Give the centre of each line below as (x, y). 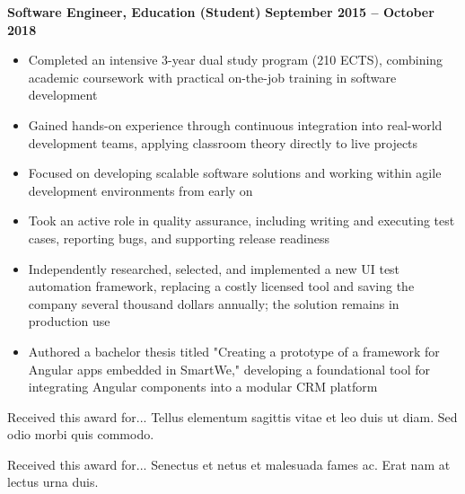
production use (69, 321)
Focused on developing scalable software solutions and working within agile (235, 173)
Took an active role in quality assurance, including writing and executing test (241, 221)
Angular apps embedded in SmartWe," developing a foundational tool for (229, 369)
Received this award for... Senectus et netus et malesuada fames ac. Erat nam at (229, 464)
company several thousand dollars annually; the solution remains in (214, 303)
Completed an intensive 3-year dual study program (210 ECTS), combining (236, 60)
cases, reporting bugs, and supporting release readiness (179, 238)
